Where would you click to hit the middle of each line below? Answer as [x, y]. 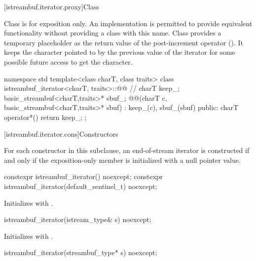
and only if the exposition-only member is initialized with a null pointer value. [122, 160]
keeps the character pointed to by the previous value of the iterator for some [120, 52]
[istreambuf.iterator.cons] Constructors [61, 133]
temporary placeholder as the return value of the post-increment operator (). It [124, 42]
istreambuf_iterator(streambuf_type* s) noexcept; [81, 252]
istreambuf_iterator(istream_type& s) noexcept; [78, 219]
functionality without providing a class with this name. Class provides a [113, 33]
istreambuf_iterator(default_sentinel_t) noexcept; [81, 186]
